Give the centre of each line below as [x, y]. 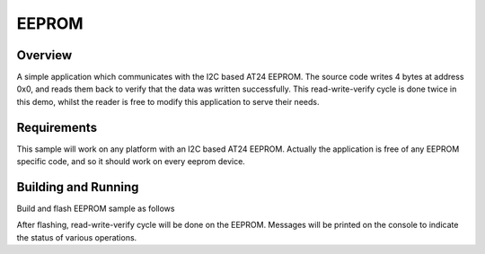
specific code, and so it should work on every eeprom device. [131, 162]
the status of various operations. [77, 237]
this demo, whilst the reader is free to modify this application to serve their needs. [168, 101]
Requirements [57, 127]
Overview [44, 55]
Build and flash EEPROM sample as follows [96, 209]
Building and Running [78, 187]
